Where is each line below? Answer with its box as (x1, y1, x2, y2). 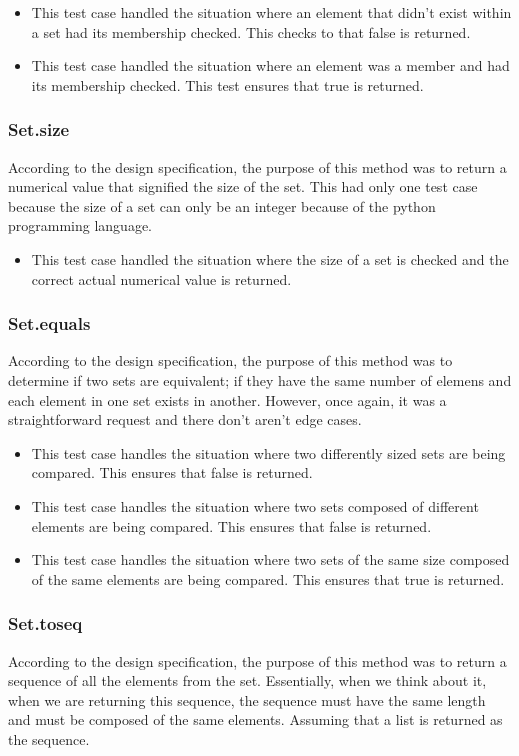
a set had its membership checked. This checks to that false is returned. (31, 21, 471, 42)
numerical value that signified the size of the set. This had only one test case (8, 176, 478, 197)
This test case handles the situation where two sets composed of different (31, 495, 479, 516)
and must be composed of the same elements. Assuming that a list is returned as (8, 709, 503, 730)
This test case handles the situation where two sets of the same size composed (31, 549, 510, 570)
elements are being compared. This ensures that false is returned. (31, 515, 432, 536)
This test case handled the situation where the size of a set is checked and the (31, 248, 509, 269)
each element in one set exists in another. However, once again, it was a (8, 389, 447, 410)
